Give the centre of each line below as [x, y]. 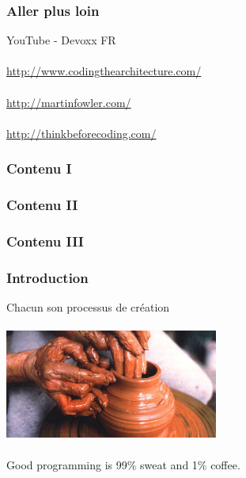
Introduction [47, 277]
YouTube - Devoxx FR [61, 40]
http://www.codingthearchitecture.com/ [104, 71]
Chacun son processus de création [88, 307]
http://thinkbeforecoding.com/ [81, 133]
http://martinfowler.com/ [69, 102]
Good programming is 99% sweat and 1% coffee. [123, 464]
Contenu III [45, 241]
